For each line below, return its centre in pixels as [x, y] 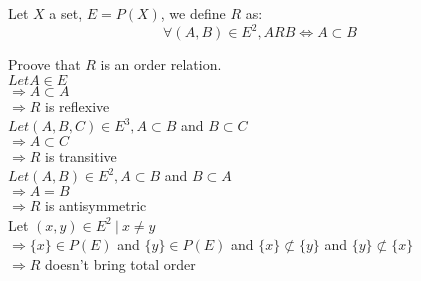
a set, [66, 13]
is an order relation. [161, 64]
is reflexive [77, 105]
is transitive [81, 155]
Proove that [44, 64]
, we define [193, 13]
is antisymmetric [96, 205]
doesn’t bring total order [120, 263]
